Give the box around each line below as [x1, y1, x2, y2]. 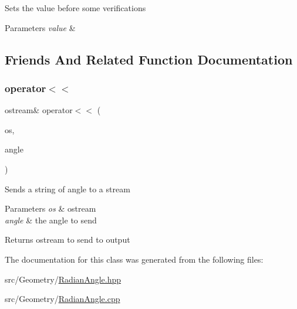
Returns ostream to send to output [5, 233, 130, 246]
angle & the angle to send [5, 213, 97, 226]
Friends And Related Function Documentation [5, 50, 293, 68]
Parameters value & [5, 21, 76, 33]
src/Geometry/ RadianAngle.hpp [5, 273, 122, 285]
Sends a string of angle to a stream [5, 182, 130, 195]
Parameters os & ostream [5, 202, 96, 215]
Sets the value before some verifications [5, 2, 146, 13]
